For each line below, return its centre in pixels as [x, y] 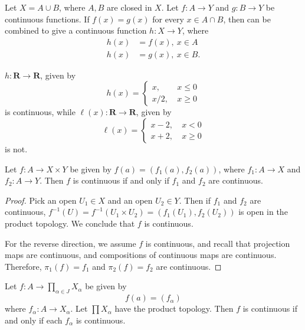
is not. [16, 149]
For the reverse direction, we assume [70, 243]
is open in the [263, 212]
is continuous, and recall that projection [218, 243]
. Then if [195, 200]
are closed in [129, 7]
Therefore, [23, 266]
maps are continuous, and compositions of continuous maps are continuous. [141, 255]
